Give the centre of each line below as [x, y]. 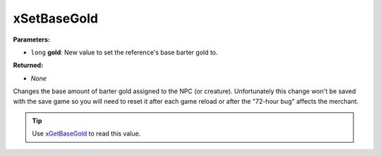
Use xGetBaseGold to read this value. [86, 133]
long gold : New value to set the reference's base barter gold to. [124, 52]
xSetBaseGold [56, 18]
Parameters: [32, 40]
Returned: [28, 65]
